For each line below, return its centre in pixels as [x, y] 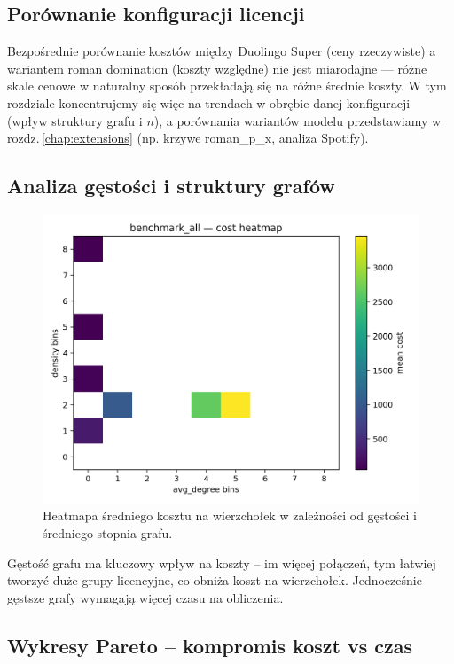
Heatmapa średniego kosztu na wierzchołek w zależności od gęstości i [230, 516]
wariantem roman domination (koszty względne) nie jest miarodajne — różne [217, 68]
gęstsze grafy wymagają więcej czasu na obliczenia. [145, 597]
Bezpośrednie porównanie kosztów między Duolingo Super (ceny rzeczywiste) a [222, 51]
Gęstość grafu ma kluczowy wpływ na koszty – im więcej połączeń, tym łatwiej [222, 562]
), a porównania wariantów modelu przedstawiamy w [297, 120]
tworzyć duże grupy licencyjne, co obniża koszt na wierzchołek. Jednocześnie [215, 580]
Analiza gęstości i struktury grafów [171, 186]
